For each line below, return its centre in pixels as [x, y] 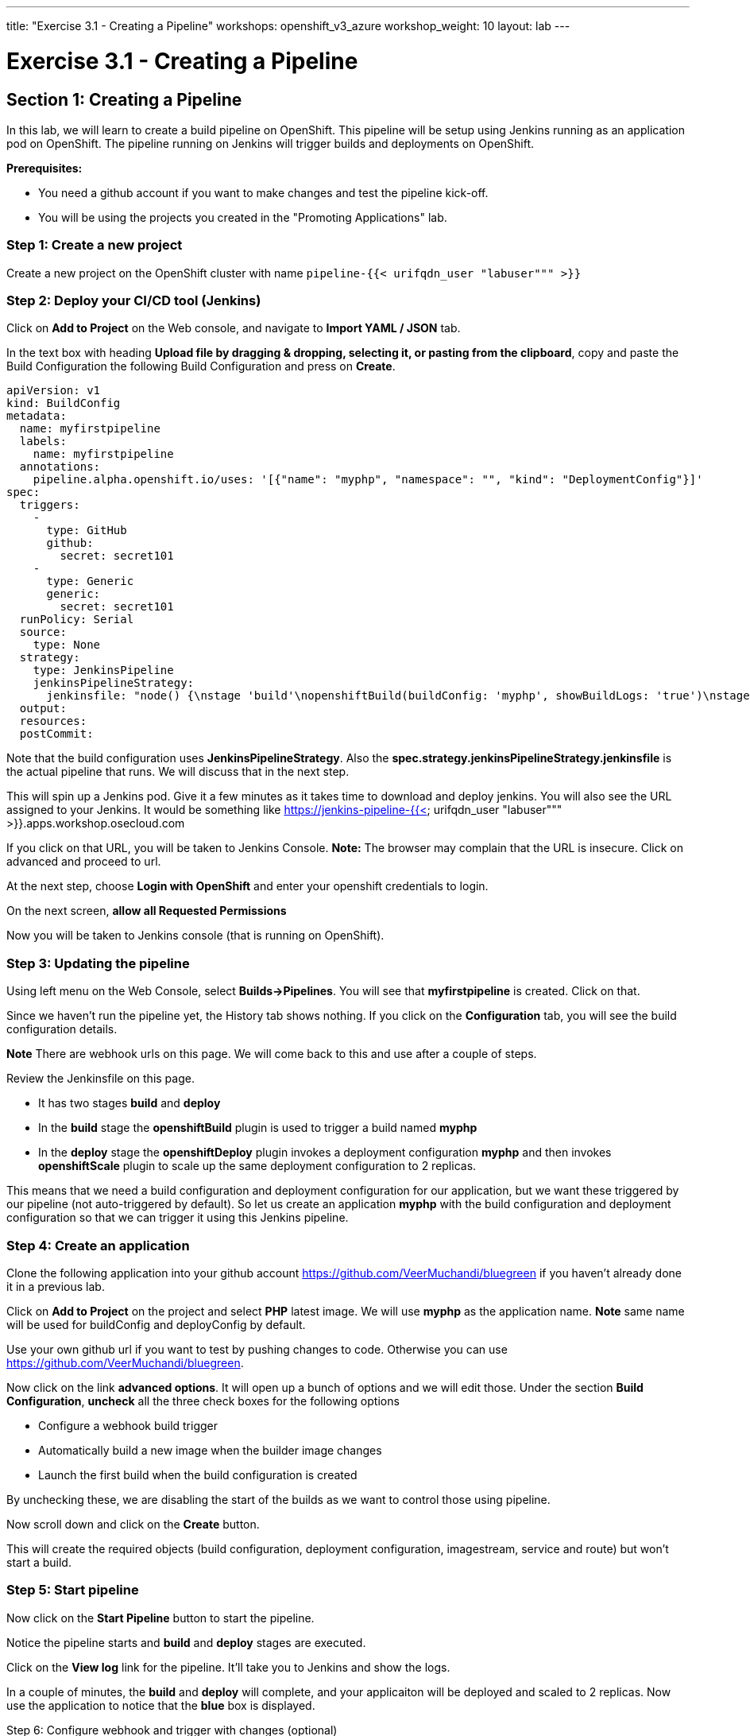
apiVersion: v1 [54, 391]
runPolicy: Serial [77, 620]
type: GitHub [87, 531]
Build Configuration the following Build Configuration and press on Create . [201, 366]
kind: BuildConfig [64, 403]
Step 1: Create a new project [95, 245]
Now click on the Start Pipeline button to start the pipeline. [160, 1618]
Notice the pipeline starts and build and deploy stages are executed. [186, 1642]
